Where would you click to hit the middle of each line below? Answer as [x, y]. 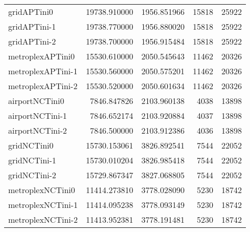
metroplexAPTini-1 [43, 71]
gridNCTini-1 [32, 160]
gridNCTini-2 [32, 175]
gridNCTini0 [31, 145]
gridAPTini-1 [32, 26]
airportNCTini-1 [38, 115]
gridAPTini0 [31, 12]
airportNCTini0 [36, 101]
